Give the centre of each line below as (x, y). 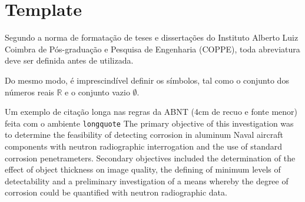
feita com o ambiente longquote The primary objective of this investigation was (149, 123)
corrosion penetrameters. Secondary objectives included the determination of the (150, 158)
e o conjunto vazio (97, 92)
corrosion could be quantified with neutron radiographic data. (116, 192)
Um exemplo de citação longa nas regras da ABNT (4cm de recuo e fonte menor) (151, 112)
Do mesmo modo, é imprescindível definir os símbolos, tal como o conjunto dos (147, 80)
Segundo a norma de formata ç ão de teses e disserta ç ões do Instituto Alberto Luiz (152, 37)
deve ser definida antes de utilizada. (69, 60)
